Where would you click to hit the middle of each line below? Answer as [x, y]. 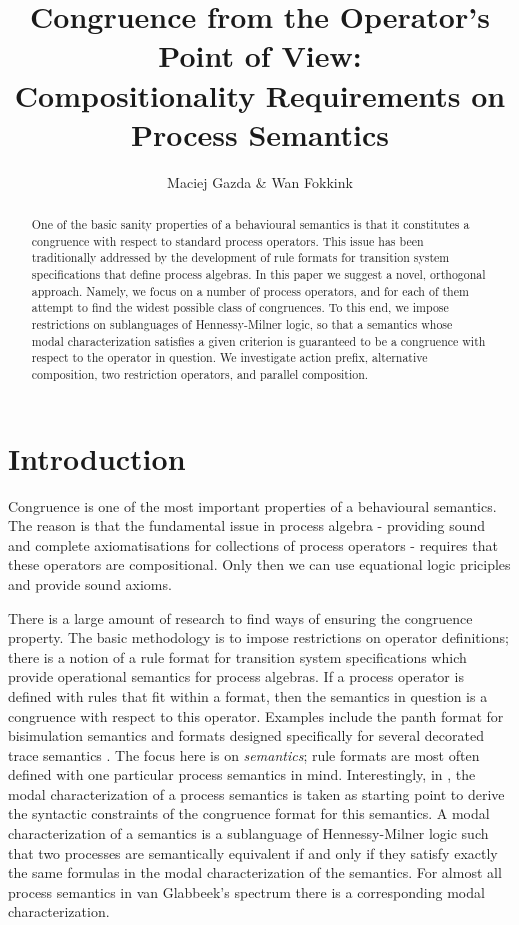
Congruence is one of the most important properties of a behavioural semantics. [252, 505]
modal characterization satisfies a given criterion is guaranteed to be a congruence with [258, 340]
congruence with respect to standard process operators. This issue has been [227, 240]
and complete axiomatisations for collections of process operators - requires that [253, 544]
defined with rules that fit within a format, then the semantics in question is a [248, 695]
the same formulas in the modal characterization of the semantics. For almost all [255, 872]
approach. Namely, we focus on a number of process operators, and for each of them [250, 290]
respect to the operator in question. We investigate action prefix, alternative [229, 357]
